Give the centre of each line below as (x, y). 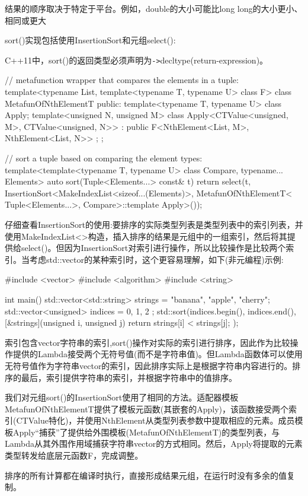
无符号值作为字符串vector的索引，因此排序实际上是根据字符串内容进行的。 (149, 365)
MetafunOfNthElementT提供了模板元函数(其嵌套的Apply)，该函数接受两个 (147, 408)
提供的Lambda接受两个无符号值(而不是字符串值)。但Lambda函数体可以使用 (158, 354)
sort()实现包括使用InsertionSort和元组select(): (90, 40)
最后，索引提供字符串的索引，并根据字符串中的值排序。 (129, 377)
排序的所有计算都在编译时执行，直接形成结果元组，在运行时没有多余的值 (146, 475)
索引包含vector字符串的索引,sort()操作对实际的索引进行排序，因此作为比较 (147, 342)
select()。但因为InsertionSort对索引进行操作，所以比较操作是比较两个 (153, 248)
